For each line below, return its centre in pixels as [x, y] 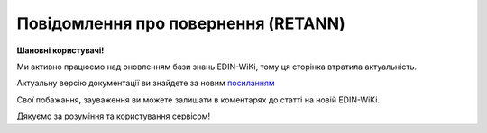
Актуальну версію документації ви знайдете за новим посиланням [146, 83]
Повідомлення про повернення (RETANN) [181, 23]
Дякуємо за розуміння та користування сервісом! [114, 116]
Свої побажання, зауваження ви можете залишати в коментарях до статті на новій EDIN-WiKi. [198, 100]
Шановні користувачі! [60, 50]
